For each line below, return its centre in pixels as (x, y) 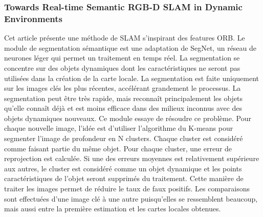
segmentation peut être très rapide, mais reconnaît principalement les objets (124, 98)
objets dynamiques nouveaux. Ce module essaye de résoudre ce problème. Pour (128, 118)
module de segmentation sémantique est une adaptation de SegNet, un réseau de (130, 47)
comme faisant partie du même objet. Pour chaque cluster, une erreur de (118, 148)
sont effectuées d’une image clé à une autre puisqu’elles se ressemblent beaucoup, (131, 198)
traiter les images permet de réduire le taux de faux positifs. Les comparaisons (127, 189)
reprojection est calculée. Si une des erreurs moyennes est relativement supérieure (132, 158)
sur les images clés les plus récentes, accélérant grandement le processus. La (123, 88)
